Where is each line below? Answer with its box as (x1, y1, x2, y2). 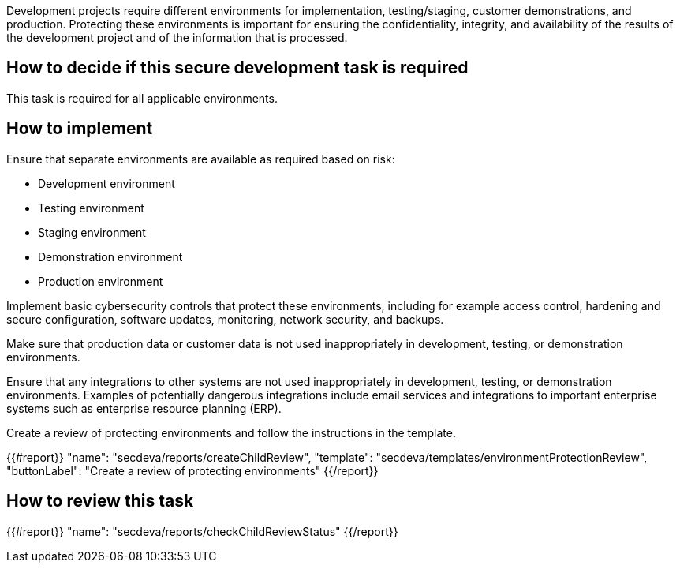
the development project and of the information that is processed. (6, 31, 348, 44)
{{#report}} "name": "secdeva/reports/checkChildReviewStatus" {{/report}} (6, 524, 398, 538)
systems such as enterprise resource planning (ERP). (6, 401, 282, 415)
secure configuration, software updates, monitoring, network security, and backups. (6, 312, 444, 326)
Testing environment (38, 200, 144, 215)
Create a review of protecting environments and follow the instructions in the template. (6, 425, 456, 440)
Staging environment (38, 225, 146, 239)
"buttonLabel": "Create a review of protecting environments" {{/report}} (6, 463, 379, 477)
